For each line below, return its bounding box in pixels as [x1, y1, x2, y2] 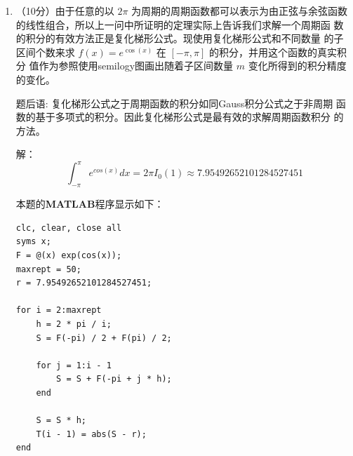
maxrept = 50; [15, 264, 81, 274]
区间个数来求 [15, 44, 75, 59]
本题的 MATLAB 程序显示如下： [15, 196, 164, 211]
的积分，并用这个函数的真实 [208, 44, 337, 59]
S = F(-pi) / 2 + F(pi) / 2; [36, 333, 172, 343]
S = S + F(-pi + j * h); [56, 374, 172, 384]
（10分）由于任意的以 [15, 4, 114, 18]
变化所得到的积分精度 [248, 58, 347, 73]
